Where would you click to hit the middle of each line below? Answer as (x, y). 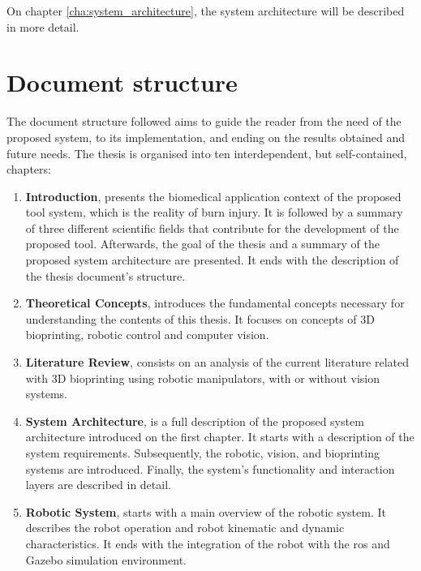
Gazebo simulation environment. (106, 559)
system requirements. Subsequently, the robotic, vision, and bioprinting (202, 453)
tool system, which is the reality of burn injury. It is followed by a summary (214, 212)
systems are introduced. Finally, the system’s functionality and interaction (210, 468)
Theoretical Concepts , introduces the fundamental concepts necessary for (215, 303)
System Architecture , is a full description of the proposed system (195, 421)
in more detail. (43, 26)
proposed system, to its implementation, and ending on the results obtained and (206, 137)
